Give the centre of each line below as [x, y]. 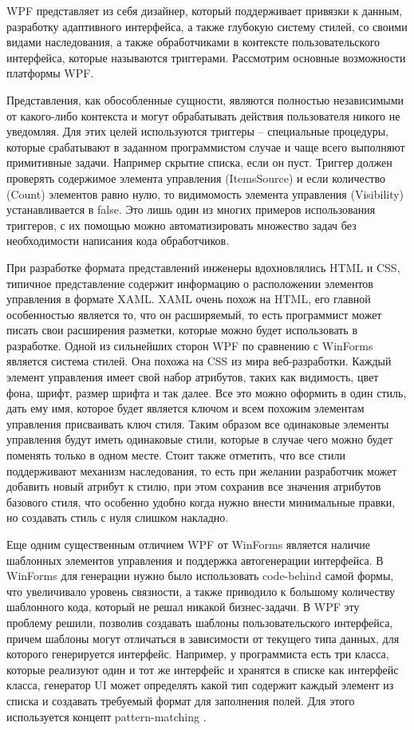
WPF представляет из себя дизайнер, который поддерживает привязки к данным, [205, 10]
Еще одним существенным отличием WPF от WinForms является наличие [188, 544]
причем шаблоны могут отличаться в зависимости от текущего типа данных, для [203, 638]
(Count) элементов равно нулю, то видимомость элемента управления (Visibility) [205, 193]
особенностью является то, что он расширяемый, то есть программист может [194, 314]
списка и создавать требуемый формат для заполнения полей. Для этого [181, 700]
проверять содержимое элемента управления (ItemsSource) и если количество [196, 178]
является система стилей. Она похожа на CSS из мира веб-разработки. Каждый [199, 361]
